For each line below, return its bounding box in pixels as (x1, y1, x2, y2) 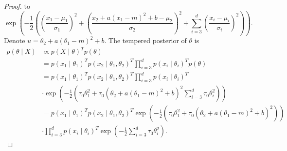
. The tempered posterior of (104, 35, 187, 45)
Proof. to (4, 1, 30, 11)
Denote (4, 35, 25, 45)
